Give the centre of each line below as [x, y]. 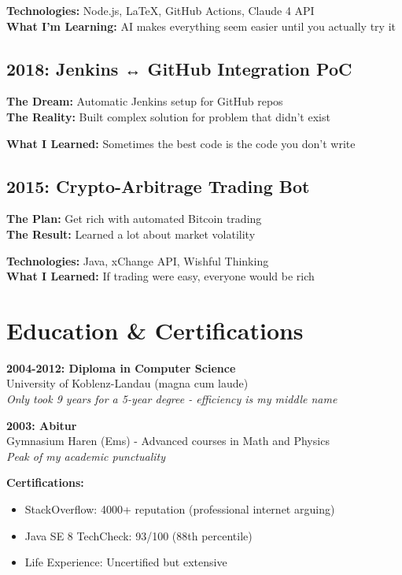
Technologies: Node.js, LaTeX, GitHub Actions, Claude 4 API [160, 10]
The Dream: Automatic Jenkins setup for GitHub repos [145, 101]
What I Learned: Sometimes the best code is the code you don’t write [181, 143]
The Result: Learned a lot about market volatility [131, 234]
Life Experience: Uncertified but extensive [126, 562]
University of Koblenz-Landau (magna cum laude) [127, 383]
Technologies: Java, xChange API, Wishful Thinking [138, 260]
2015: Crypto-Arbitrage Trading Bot [158, 185]
